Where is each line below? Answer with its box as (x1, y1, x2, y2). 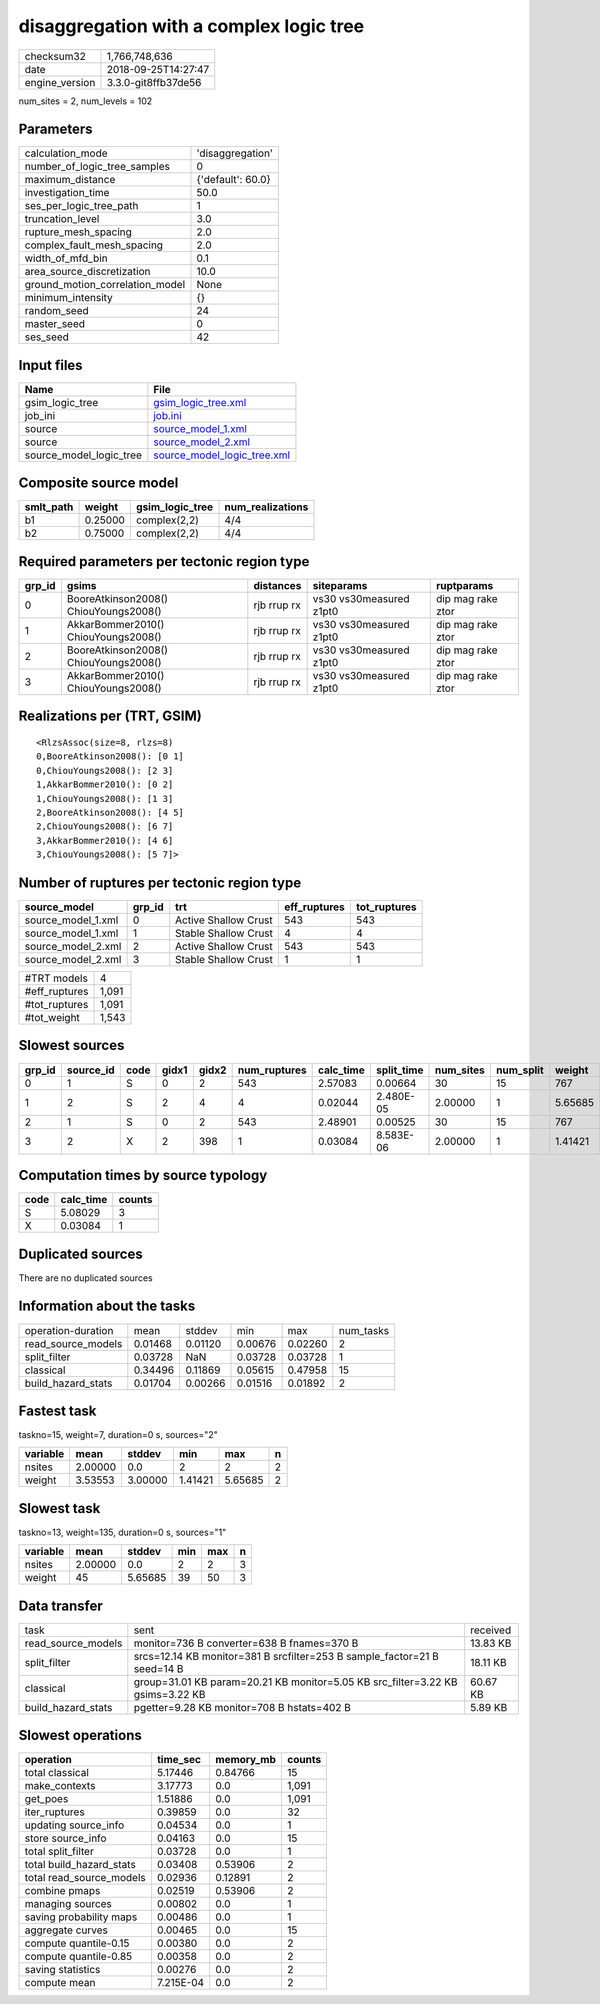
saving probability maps (24, 1910, 138, 1924)
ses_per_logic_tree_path (24, 199, 139, 213)
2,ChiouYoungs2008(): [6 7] (36, 821, 174, 832)
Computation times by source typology (18, 1166, 268, 1184)
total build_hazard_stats (24, 1858, 137, 1872)
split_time (375, 1063, 424, 1077)
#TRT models (24, 971, 89, 985)
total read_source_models (24, 1871, 147, 1885)
